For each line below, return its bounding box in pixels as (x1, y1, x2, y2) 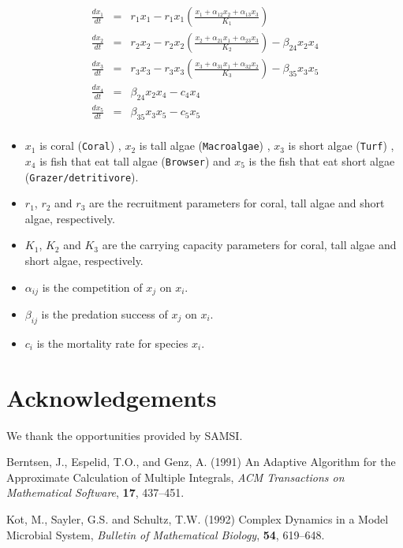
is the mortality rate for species (36, 334, 188, 351)
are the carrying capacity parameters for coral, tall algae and (102, 237, 397, 253)
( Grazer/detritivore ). (24, 168, 139, 185)
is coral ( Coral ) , (39, 137, 121, 154)
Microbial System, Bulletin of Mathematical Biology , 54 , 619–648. (6, 526, 325, 542)
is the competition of (42, 278, 143, 295)
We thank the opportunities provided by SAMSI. (6, 427, 243, 443)
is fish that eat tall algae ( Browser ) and (39, 152, 231, 169)
